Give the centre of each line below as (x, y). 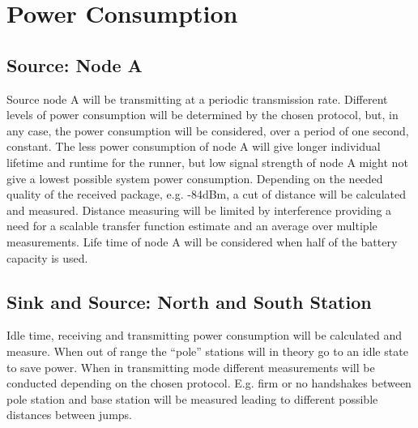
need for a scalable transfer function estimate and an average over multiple (192, 226)
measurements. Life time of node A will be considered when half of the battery (202, 241)
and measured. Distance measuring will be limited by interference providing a (199, 210)
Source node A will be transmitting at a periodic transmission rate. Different (197, 98)
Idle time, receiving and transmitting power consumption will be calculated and (204, 335)
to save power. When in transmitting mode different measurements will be (191, 367)
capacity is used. (47, 257)
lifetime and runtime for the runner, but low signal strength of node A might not (207, 162)
